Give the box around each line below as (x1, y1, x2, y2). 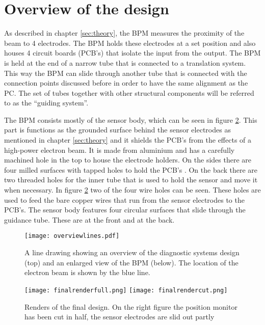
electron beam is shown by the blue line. (24, 267, 150, 278)
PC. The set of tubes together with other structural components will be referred (4, 87, 254, 98)
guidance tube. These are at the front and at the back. (4, 214, 175, 225)
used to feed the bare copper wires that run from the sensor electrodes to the (4, 194, 245, 205)
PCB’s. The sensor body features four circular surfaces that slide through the (4, 204, 246, 215)
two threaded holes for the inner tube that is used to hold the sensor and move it (4, 174, 258, 185)
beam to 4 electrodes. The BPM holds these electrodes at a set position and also (4, 37, 256, 48)
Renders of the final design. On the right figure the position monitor (24, 301, 237, 312)
